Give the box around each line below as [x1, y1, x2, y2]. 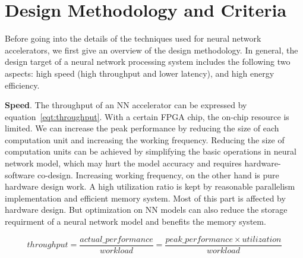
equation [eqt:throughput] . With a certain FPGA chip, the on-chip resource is [5, 110, 289, 122]
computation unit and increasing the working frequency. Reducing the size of [5, 133, 285, 146]
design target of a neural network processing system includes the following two [5, 55, 291, 68]
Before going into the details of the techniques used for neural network [5, 32, 261, 45]
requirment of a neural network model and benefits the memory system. [5, 215, 266, 228]
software [5, 168, 35, 181]
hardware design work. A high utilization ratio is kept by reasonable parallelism [5, 180, 295, 193]
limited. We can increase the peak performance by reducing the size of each [5, 122, 279, 134]
